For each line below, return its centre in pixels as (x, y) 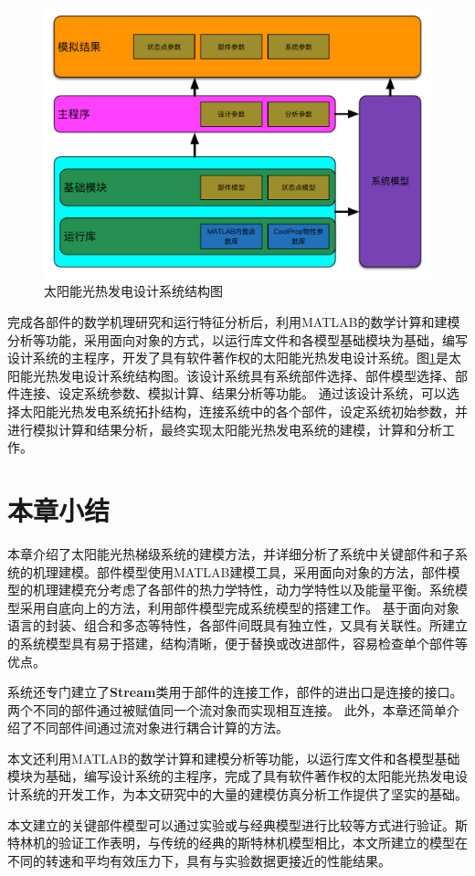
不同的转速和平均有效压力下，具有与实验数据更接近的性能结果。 (199, 860)
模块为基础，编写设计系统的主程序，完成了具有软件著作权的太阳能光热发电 (231, 776)
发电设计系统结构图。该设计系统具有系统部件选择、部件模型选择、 (256, 375)
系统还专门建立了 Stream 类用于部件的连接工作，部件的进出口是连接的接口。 (235, 692)
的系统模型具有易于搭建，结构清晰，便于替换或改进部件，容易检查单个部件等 (237, 643)
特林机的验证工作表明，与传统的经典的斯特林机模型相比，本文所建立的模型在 (237, 843)
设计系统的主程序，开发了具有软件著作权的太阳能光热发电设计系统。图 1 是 (228, 358)
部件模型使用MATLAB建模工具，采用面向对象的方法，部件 (272, 571)
